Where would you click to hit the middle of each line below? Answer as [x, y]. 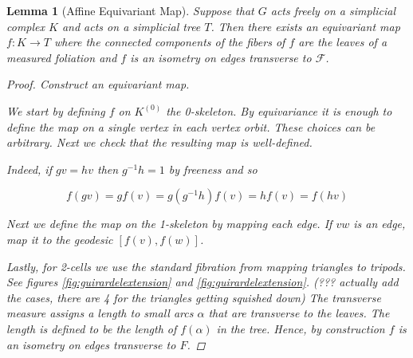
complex [26, 26]
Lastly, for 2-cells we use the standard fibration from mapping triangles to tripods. [206, 266]
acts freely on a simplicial [333, 10]
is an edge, [380, 224]
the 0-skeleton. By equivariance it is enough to [279, 110]
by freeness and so [213, 169]
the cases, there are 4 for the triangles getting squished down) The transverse [194, 297]
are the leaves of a [343, 42]
